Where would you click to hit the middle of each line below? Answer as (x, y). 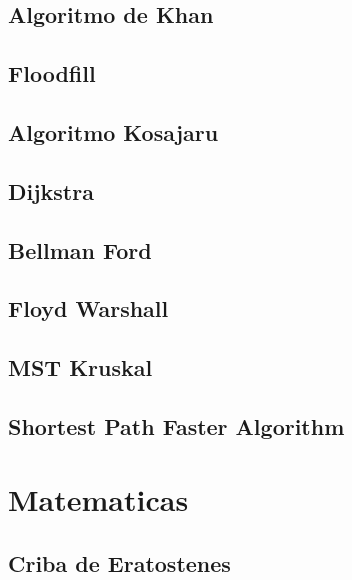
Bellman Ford (80, 249)
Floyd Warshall (88, 308)
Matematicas (98, 499)
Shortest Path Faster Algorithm (176, 425)
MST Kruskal (80, 367)
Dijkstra (51, 190)
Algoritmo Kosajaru (113, 131)
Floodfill (52, 73)
